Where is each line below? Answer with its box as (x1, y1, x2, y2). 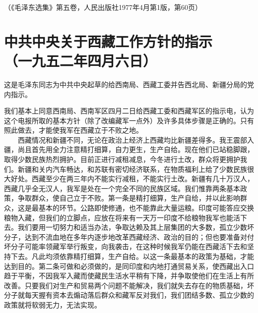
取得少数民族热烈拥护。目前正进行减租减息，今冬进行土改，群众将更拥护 (4, 154, 240, 164)
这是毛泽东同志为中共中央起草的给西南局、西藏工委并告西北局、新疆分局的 (4, 79, 247, 89)
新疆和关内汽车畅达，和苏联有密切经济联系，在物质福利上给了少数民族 (17, 163, 247, 174)
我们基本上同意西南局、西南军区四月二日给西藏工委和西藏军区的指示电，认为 (4, 105, 254, 116)
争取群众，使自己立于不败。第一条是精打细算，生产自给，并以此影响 (17, 193, 240, 203)
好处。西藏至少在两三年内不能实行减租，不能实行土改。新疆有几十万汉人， (10, 173, 254, 184)
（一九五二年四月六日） (4, 50, 157, 70)
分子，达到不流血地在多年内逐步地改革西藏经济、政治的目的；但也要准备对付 (4, 231, 254, 242)
